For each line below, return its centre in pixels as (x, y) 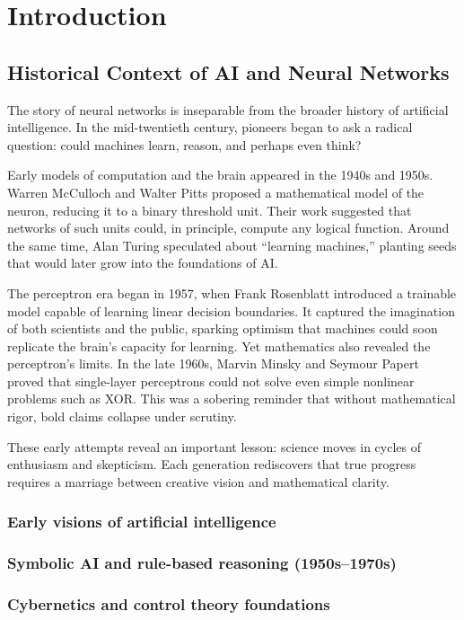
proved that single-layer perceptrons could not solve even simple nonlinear (211, 381)
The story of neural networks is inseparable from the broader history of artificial (228, 109)
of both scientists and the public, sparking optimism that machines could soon (223, 328)
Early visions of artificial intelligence (142, 522)
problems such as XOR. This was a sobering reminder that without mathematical (232, 399)
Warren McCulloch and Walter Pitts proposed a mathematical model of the (216, 192)
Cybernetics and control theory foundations (169, 604)
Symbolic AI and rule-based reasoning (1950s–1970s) (202, 563)
